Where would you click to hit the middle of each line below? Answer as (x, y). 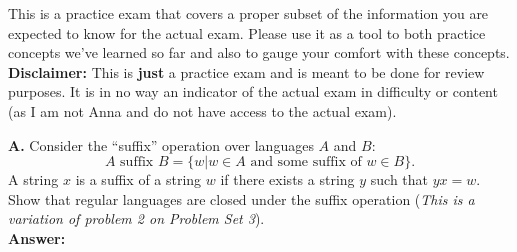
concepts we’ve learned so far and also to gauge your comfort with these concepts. (259, 52)
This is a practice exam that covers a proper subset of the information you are (248, 13)
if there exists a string (287, 179)
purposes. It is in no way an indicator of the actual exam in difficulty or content (253, 91)
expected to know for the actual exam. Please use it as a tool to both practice (247, 32)
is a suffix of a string (138, 179)
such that (399, 179)
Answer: (37, 237)
